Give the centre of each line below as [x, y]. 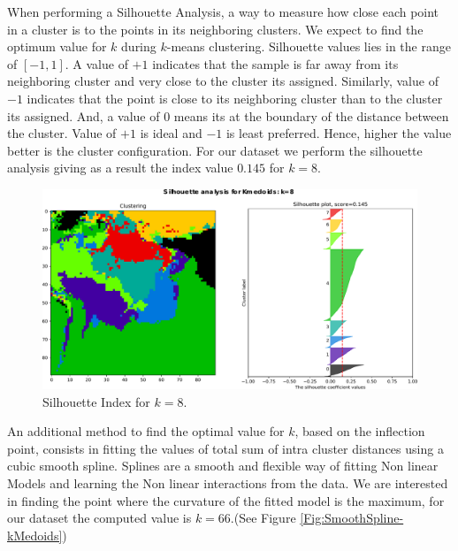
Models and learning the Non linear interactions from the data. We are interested [228, 482]
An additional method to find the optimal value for [146, 431]
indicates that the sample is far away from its [275, 63]
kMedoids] [35, 535]
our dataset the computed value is [99, 518]
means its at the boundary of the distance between [311, 115]
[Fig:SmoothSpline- [352, 518]
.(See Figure [263, 518]
